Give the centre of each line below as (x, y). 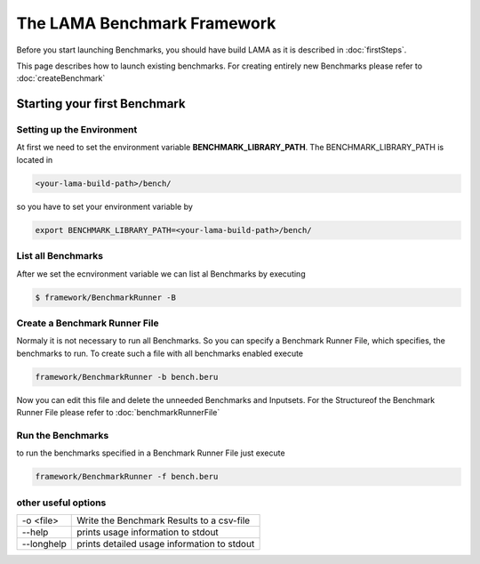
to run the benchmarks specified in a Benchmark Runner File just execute (151, 453)
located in (35, 159)
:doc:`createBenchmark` (61, 78)
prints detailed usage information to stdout (166, 544)
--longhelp (44, 544)
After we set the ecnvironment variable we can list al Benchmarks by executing (161, 274)
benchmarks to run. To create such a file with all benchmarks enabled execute (160, 353)
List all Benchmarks (60, 256)
